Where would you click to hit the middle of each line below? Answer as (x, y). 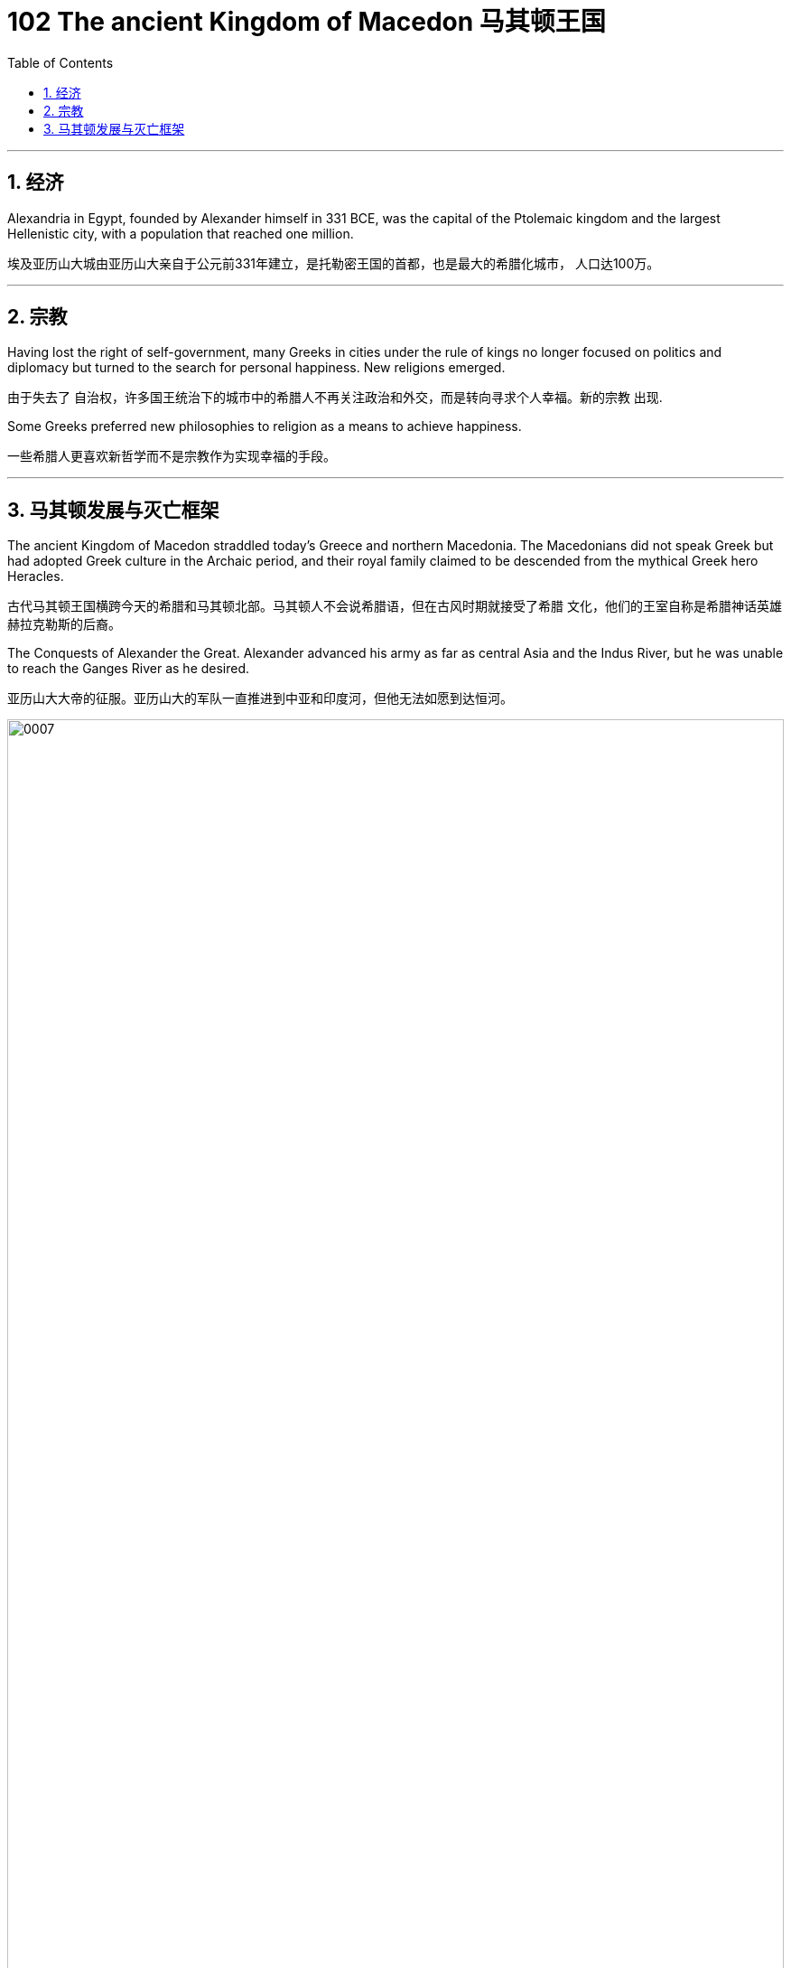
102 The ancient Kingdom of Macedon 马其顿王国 (307, 22)
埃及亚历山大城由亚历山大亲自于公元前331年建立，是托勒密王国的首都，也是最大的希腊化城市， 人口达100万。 (334, 263)
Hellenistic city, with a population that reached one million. (181, 233)
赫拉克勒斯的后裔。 (64, 624)
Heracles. (36, 576)
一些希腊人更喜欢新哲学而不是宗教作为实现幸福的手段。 (172, 456)
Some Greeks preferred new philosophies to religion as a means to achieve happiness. (265, 426)
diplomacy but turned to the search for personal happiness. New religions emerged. (256, 368)
